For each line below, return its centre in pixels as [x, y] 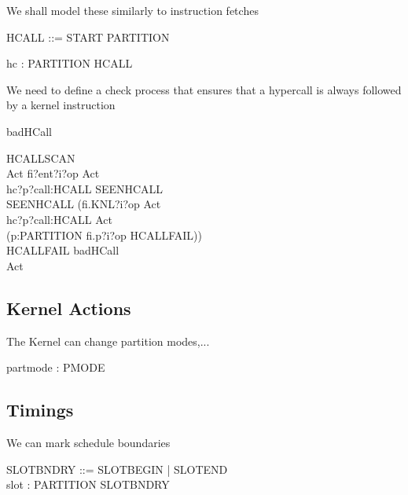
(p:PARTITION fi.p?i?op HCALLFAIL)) [104, 235]
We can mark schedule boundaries [88, 442]
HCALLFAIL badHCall [63, 250]
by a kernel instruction [61, 105]
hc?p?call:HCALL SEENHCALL [85, 188]
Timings [40, 410]
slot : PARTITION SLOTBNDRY [88, 484]
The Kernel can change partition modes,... [108, 341]
